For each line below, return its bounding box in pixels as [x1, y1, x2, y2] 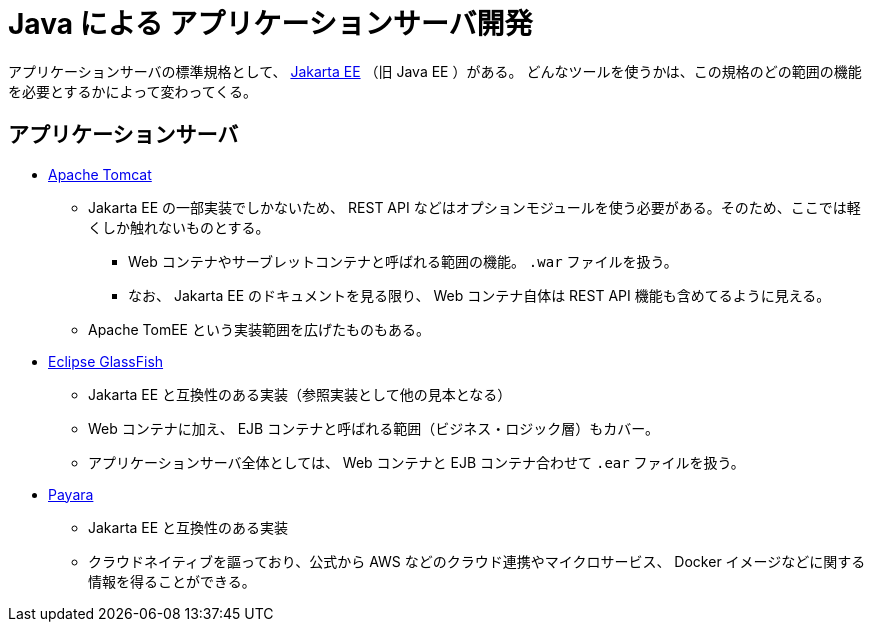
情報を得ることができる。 [88, 572, 256, 590]
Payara [48, 485, 94, 503]
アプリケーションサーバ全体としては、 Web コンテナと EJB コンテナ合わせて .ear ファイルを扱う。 [88, 453, 745, 471]
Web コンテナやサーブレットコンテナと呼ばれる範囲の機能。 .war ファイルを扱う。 [128, 252, 678, 270]
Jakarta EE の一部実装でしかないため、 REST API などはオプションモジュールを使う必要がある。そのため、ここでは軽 [88, 198, 861, 216]
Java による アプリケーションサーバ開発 [8, 7, 533, 41]
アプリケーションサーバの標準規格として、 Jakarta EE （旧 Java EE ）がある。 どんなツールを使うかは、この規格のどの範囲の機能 [8, 62, 862, 80]
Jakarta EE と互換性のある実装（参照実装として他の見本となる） [88, 385, 512, 403]
